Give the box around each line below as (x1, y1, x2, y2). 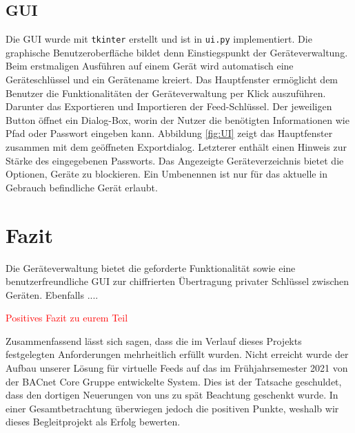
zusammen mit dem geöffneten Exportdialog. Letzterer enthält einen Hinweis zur (6, 140, 347, 154)
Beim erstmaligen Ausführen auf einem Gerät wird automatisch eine (6, 59, 294, 73)
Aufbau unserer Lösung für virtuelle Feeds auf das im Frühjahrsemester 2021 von (6, 361, 348, 375)
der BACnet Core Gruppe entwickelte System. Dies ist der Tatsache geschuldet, (6, 374, 342, 388)
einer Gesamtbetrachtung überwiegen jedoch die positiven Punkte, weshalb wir (6, 401, 339, 415)
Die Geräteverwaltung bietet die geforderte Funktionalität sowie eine (6, 260, 296, 275)
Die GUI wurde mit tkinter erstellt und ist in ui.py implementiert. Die (6, 32, 312, 46)
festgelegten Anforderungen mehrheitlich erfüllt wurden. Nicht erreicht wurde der (6, 347, 349, 361)
